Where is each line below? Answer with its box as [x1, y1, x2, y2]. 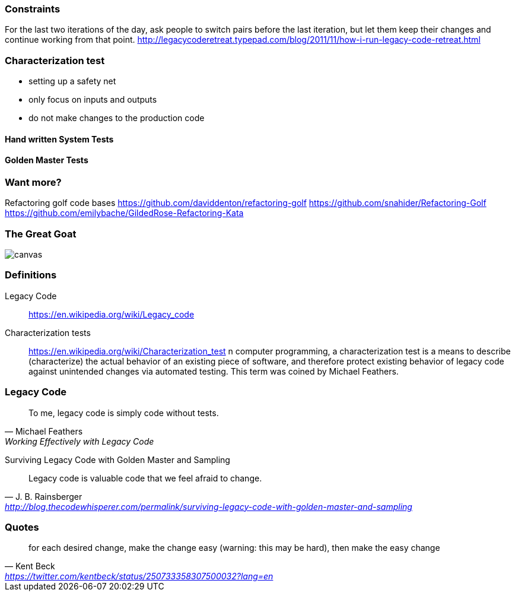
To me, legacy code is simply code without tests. [28, 407, 219, 418]
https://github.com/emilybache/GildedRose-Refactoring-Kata [5, 208, 244, 218]
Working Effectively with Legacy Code [5, 436, 154, 446]
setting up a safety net [28, 76, 116, 87]
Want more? [5, 176, 62, 188]
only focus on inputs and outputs [28, 94, 157, 105]
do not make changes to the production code [28, 113, 205, 123]
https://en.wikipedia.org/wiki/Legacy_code [28, 309, 195, 319]
